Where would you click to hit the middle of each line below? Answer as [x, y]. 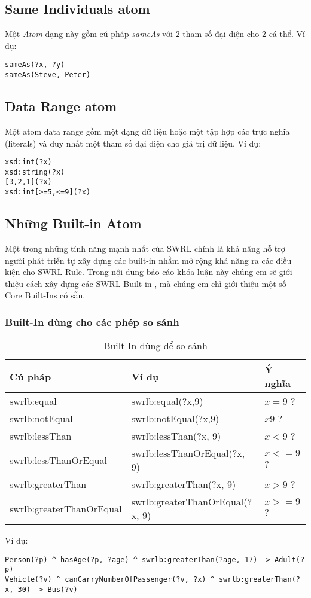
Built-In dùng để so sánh [155, 346]
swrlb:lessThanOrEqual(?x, [188, 453]
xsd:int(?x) [28, 162]
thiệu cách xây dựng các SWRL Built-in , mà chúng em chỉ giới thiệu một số [146, 283]
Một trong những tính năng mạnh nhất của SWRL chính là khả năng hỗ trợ [145, 248]
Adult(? [290, 559]
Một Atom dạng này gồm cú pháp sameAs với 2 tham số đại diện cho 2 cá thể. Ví [155, 34]
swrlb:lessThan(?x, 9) [176, 436]
